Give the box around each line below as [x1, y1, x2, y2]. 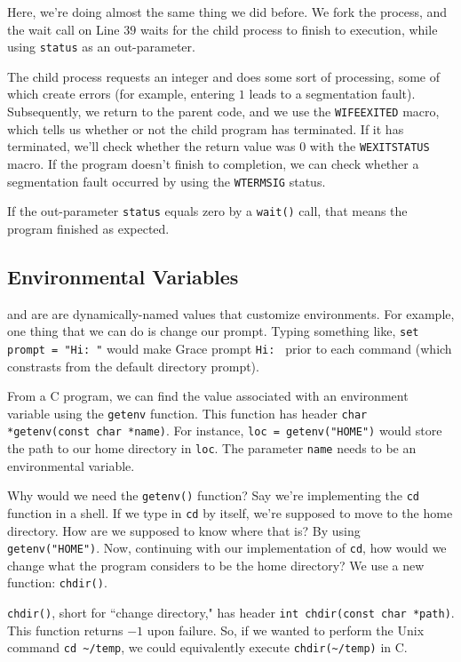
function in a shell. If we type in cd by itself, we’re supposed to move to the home [7, 503, 453, 522]
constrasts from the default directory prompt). [7, 356, 259, 375]
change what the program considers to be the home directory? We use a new [7, 555, 425, 574]
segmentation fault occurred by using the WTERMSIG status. [7, 171, 326, 190]
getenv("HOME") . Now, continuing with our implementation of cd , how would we [7, 538, 447, 557]
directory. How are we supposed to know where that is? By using [7, 521, 361, 539]
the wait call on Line [7, 20, 120, 38]
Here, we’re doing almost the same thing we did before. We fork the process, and [7, 3, 448, 20]
